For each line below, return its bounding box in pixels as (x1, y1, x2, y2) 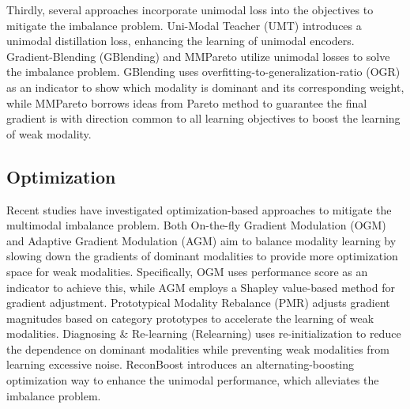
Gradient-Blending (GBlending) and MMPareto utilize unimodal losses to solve (6, 47, 390, 64)
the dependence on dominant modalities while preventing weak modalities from (6, 340, 389, 357)
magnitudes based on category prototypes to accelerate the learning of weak (6, 309, 374, 326)
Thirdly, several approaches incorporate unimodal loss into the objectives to (6, 2, 374, 17)
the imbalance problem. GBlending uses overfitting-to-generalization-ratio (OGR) (6, 63, 401, 80)
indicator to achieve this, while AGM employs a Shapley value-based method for (6, 278, 395, 295)
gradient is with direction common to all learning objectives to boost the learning (6, 110, 401, 127)
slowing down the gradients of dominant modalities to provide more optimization (6, 248, 398, 264)
